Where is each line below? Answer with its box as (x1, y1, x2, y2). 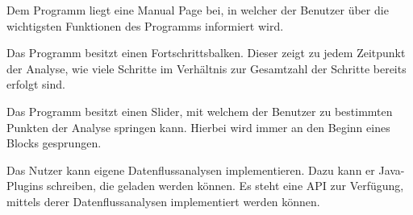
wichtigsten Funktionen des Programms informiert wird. (6, 17, 284, 34)
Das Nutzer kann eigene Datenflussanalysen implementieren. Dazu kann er (6, 161, 375, 178)
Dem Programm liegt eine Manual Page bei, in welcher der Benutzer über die (6, 2, 389, 18)
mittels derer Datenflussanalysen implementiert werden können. (6, 192, 320, 209)
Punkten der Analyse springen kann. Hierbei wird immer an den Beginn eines (6, 118, 390, 135)
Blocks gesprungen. (6, 134, 102, 151)
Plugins (6, 177, 44, 194)
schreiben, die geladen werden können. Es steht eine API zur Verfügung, (47, 177, 404, 194)
